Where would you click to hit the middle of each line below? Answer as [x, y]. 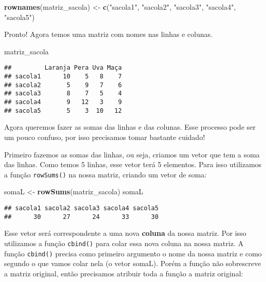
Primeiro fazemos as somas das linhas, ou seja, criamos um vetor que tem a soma [132, 154]
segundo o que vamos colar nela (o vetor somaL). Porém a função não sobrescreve [133, 263]
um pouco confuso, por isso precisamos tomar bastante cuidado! [105, 137]
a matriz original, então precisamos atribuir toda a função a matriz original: [124, 273]
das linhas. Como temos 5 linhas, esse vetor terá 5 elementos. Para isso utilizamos [133, 164]
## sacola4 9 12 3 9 [63, 102]
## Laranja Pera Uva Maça [63, 68]
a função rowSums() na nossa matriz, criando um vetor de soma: [106, 174]
